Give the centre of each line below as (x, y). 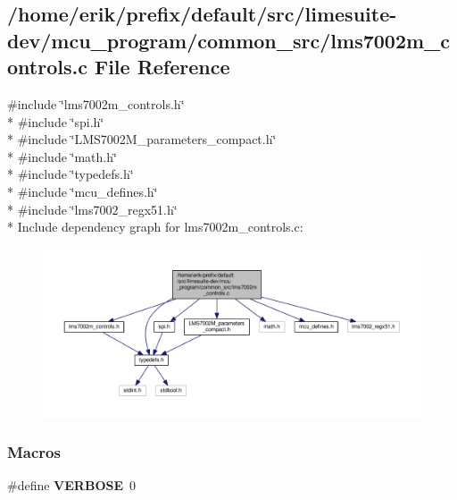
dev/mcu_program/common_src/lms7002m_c (229, 40)
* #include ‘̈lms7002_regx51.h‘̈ (92, 209)
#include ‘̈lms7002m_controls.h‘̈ (96, 103)
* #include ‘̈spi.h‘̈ (56, 121)
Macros (34, 452)
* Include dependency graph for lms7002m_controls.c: (155, 227)
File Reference (162, 67)
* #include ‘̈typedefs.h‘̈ (71, 174)
